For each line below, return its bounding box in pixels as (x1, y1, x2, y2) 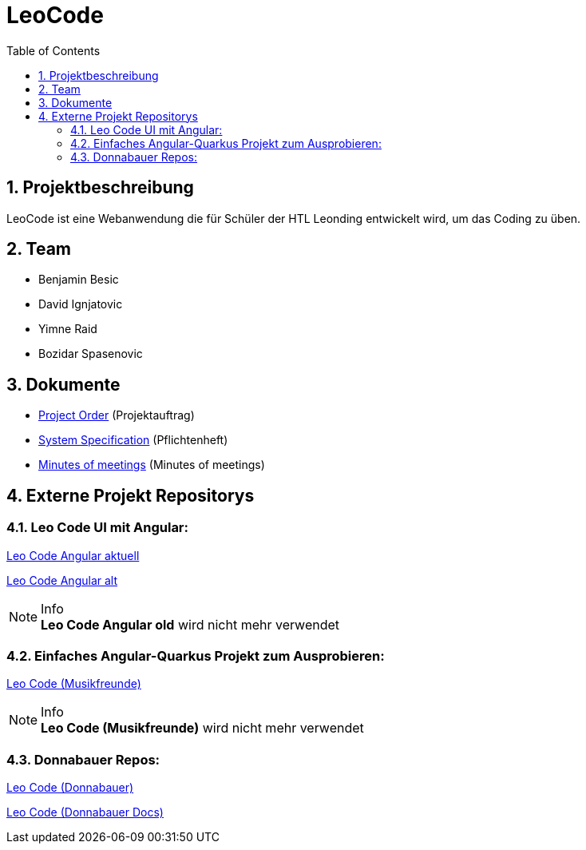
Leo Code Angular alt (6, 573, 117, 587)
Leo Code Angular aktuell (6, 548, 140, 562)
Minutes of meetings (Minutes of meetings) (38, 458, 265, 472)
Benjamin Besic (38, 272, 119, 287)
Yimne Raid (38, 322, 97, 336)
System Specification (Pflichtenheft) (38, 433, 228, 447)
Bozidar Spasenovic (38, 347, 143, 361)
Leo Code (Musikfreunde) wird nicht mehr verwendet (41, 720, 364, 737)
